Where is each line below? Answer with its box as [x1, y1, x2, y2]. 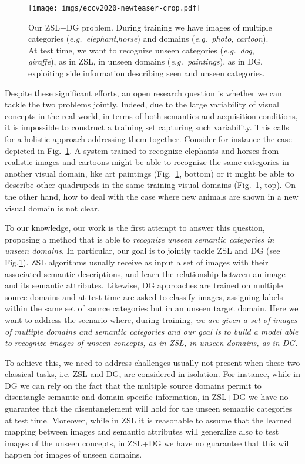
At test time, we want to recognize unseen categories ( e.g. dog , [28, 43, 254, 56]
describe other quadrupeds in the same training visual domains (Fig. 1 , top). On [5, 179, 296, 191]
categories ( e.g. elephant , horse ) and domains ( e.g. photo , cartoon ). [28, 32, 269, 45]
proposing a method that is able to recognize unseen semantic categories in [5, 233, 274, 245]
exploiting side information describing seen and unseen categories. [28, 67, 265, 79]
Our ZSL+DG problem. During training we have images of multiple [28, 21, 272, 33]
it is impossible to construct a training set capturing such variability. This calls [5, 121, 289, 133]
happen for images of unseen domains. [5, 448, 142, 460]
